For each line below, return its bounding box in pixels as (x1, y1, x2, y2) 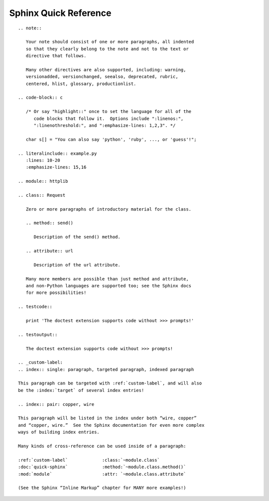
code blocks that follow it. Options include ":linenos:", (33, 116, 184, 122)
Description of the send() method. (33, 234, 121, 240)
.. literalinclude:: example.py (18, 150, 97, 156)
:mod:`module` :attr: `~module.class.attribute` (18, 471, 186, 477)
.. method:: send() (25, 220, 74, 226)
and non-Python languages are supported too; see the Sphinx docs (25, 283, 192, 288)
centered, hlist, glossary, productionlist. (25, 81, 136, 87)
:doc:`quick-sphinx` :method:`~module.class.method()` (18, 464, 186, 470)
